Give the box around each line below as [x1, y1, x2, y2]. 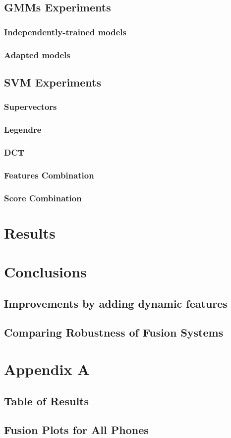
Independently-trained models [4, 25, 126, 38]
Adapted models [4, 48, 70, 61]
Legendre [4, 123, 42, 136]
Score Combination [4, 191, 82, 204]
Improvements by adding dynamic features [4, 295, 228, 311]
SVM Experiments [4, 74, 101, 89]
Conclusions [4, 262, 87, 282]
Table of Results [4, 393, 89, 408]
